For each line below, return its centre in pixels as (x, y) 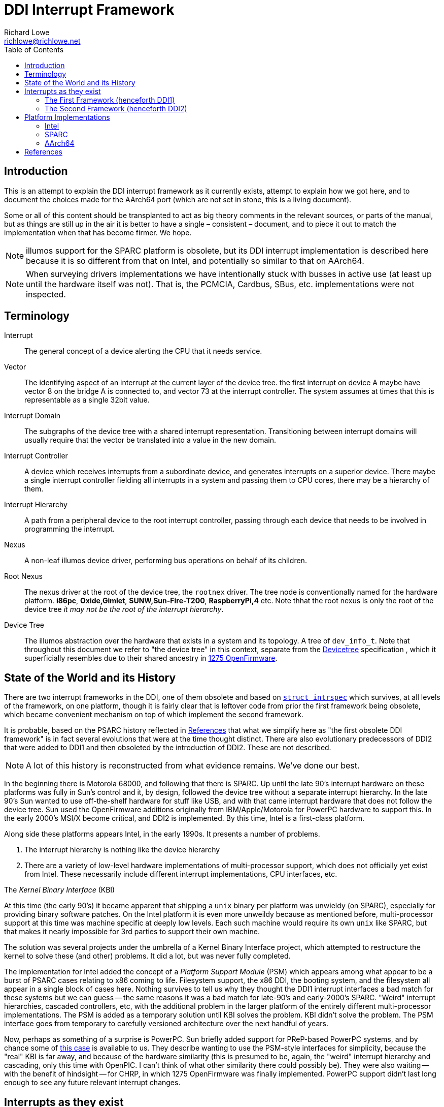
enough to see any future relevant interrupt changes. (92, 1083)
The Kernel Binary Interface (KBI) (60, 890)
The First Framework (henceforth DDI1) (110, 100)
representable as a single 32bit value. (87, 400)
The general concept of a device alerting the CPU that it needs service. (143, 351)
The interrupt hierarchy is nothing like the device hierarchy (122, 850)
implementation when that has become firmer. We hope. (98, 232)
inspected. (46, 294)
